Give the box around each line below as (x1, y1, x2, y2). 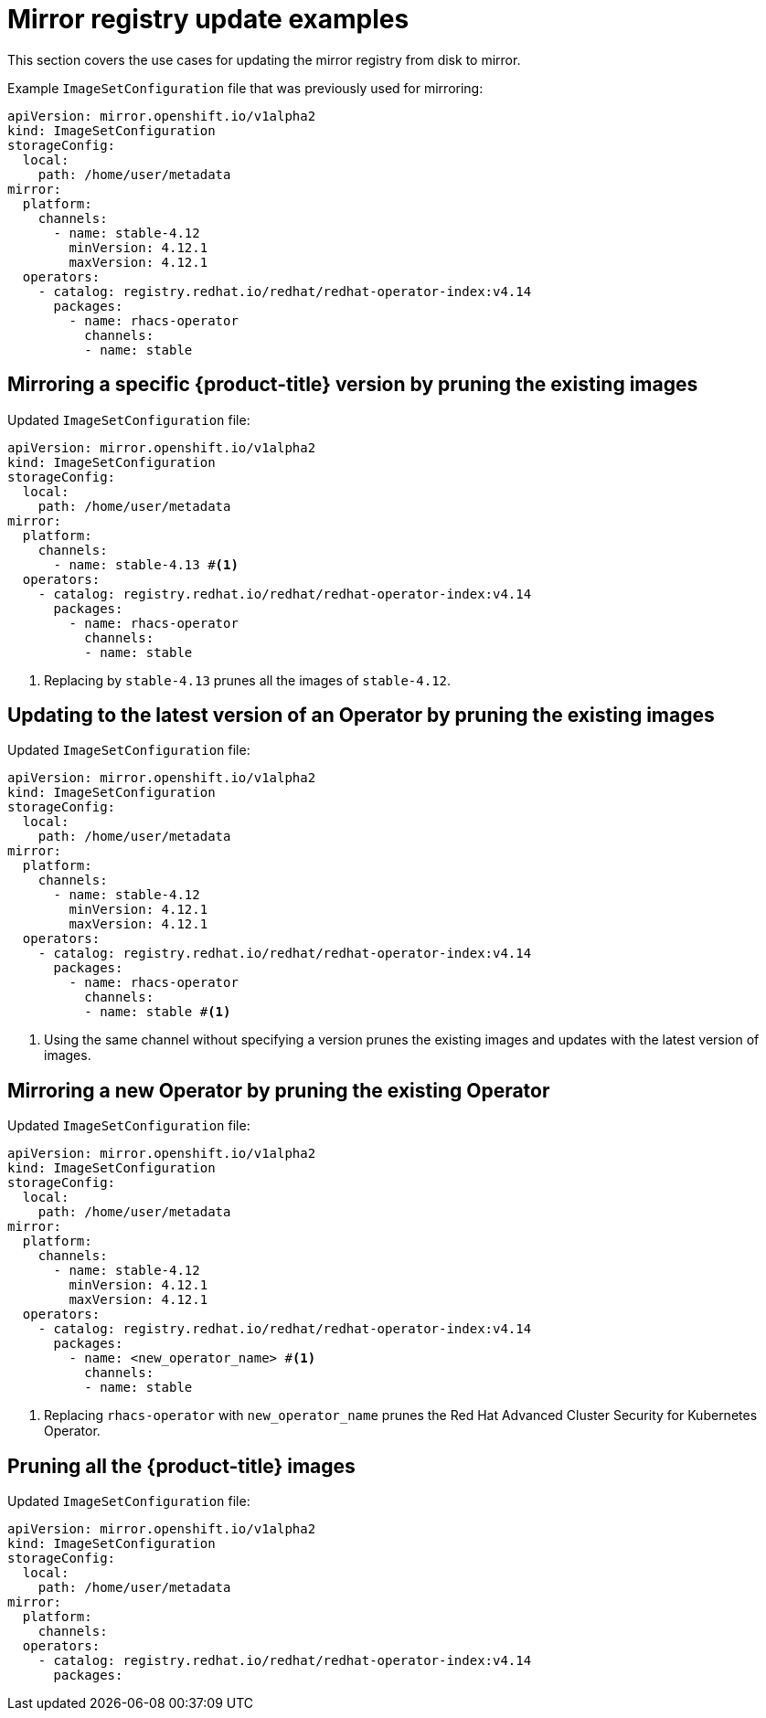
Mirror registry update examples (7, 4, 410, 35)
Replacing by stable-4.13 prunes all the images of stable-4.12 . (44, 672, 452, 688)
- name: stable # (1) (84, 1004, 231, 1020)
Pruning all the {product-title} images (7, 1454, 356, 1478)
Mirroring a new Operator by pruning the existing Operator (7, 1078, 550, 1102)
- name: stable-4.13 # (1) (53, 557, 239, 572)
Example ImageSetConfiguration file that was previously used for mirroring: (7, 80, 484, 96)
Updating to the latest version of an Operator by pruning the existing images (7, 704, 715, 727)
